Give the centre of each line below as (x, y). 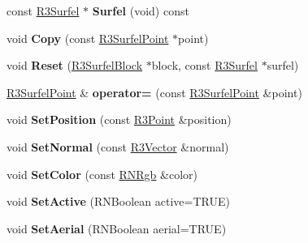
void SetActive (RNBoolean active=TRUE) (118, 201)
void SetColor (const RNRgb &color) (102, 174)
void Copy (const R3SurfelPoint (88, 38)
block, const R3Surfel (204, 65)
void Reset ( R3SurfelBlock (75, 65)
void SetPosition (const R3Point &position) (119, 119)
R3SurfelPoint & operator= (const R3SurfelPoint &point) (154, 92)
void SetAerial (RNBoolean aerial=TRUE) (117, 228)
